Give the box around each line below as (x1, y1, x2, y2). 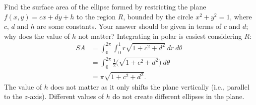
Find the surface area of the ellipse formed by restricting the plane (4, 1, 206, 11)
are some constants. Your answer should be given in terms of (37, 21, 222, 31)
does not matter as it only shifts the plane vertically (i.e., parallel (50, 81, 250, 92)
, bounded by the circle (123, 11, 193, 21)
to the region (76, 11, 116, 21)
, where (230, 11, 252, 21)
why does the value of (4, 30, 70, 41)
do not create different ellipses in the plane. (112, 91, 245, 102)
